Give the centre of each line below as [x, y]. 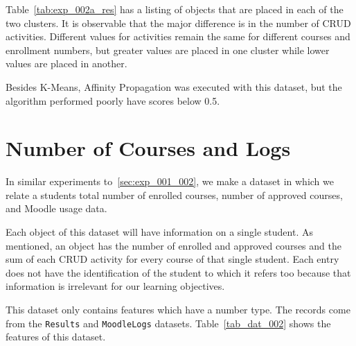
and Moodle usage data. [56, 208]
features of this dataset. [56, 337]
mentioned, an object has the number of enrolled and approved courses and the [173, 245]
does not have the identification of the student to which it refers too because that [178, 272]
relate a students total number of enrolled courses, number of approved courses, [174, 194]
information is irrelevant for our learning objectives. [115, 286]
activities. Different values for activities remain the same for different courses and [178, 36]
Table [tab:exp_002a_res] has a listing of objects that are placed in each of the [175, 9]
